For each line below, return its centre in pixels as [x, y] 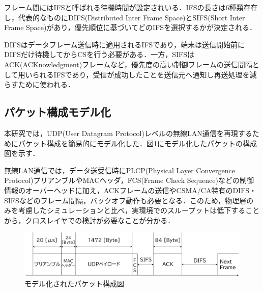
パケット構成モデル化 [57, 112]
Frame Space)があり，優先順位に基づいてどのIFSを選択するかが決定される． [130, 27]
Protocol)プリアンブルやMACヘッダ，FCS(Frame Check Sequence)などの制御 [129, 180]
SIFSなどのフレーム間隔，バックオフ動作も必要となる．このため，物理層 [125, 200]
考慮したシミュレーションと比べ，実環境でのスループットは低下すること [139, 210]
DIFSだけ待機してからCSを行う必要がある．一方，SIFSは [99, 54]
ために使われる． [47, 84]
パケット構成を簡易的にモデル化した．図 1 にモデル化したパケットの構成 [137, 143]
